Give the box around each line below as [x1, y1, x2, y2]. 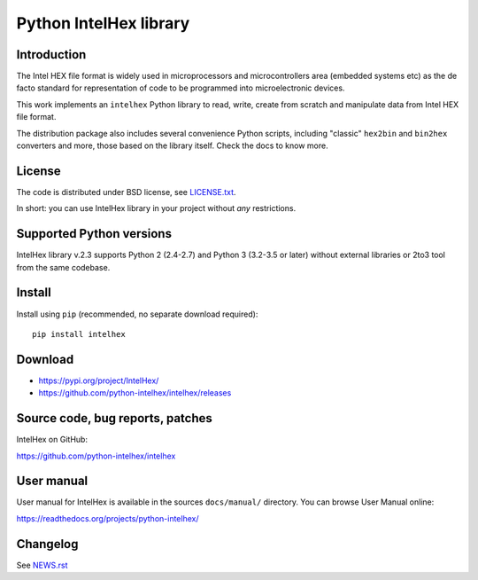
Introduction [16, 47, 87, 62]
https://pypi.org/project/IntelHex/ [38, 375, 159, 386]
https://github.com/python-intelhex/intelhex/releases [38, 388, 232, 398]
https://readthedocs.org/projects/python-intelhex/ [16, 513, 199, 523]
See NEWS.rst [16, 560, 68, 570]
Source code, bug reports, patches [16, 411, 212, 426]
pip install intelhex [32, 329, 126, 339]
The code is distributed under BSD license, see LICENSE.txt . [16, 186, 236, 197]
